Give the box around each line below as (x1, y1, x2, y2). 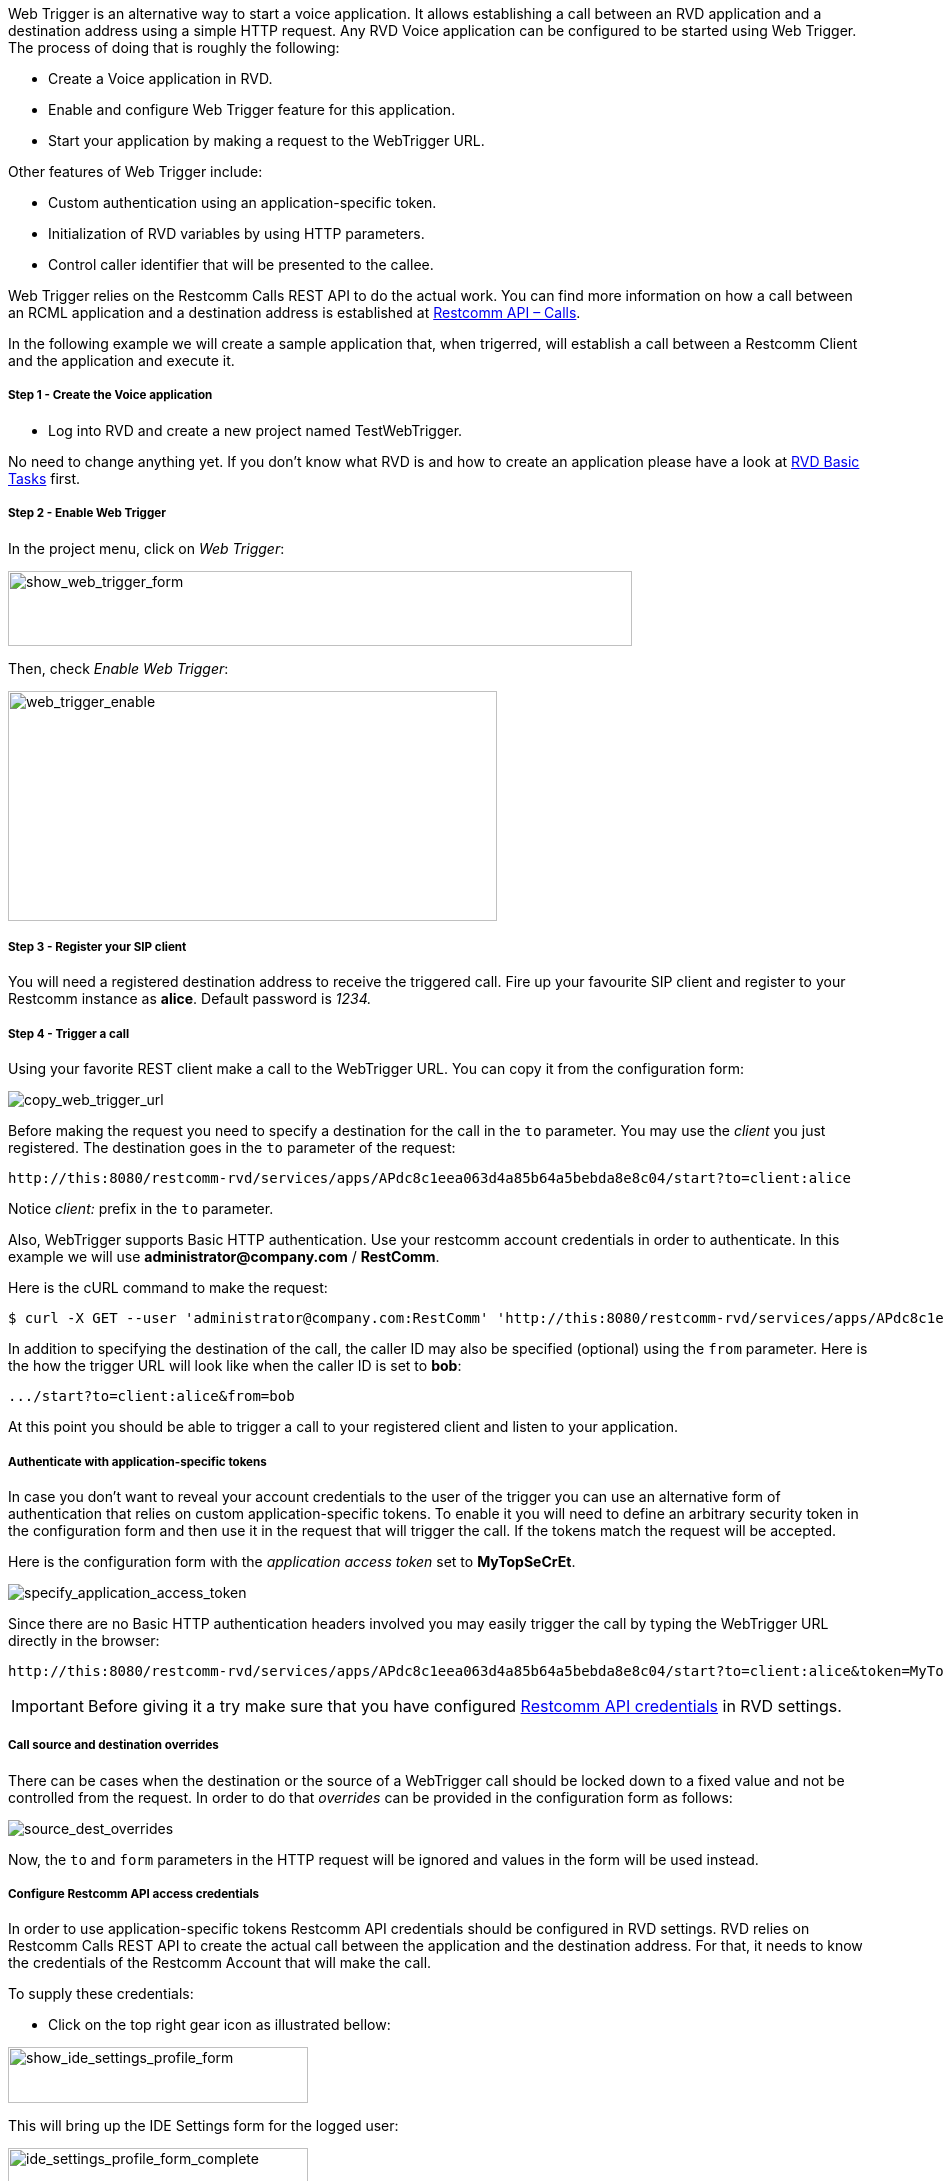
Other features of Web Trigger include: (8, 163, 263, 180)
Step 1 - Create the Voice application (8, 388, 213, 403)
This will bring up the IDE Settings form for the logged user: (8, 2117, 399, 2135)
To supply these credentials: (8, 1985, 194, 2003)
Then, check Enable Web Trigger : (8, 659, 229, 677)
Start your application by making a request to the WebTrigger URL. (48, 132, 485, 149)
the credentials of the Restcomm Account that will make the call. (8, 1954, 432, 1972)
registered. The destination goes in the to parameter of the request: (8, 1139, 456, 1157)
